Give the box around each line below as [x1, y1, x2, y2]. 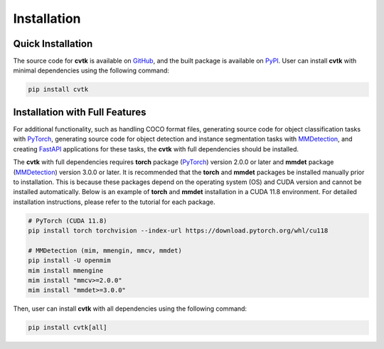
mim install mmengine [28, 267, 104, 274]
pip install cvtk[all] [28, 323, 107, 332]
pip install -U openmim [28, 257, 112, 264]
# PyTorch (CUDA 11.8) [28, 217, 107, 225]
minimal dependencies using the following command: [13, 66, 170, 75]
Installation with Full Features [13, 106, 146, 118]
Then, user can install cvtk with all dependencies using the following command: [13, 304, 247, 313]
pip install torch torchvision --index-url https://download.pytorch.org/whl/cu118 [28, 227, 329, 235]
